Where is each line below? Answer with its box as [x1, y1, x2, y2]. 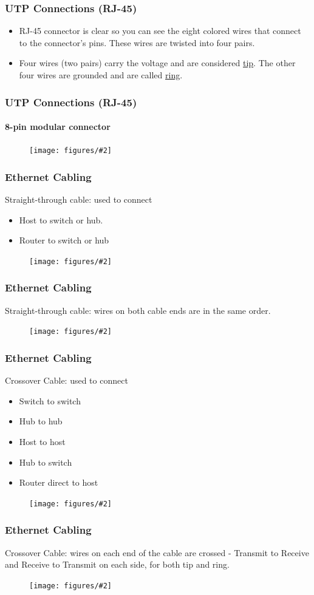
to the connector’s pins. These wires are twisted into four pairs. [19, 36, 255, 49]
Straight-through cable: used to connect [5, 193, 152, 206]
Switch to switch [19, 394, 81, 407]
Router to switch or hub [19, 234, 109, 246]
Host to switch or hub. [19, 213, 103, 226]
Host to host [19, 435, 66, 448]
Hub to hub [19, 415, 63, 427]
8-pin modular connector [5, 120, 111, 133]
